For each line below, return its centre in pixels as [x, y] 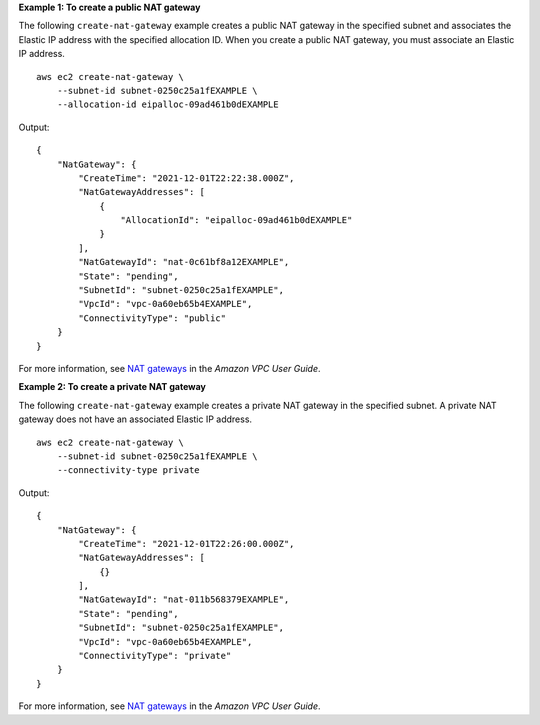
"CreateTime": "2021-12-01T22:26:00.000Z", [186, 543]
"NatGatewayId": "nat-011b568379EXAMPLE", [184, 599]
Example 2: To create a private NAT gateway [112, 387]
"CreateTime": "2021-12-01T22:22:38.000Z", [186, 178]
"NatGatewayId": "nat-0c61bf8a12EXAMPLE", [184, 262]
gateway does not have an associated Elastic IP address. [135, 419]
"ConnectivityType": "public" [152, 318]
